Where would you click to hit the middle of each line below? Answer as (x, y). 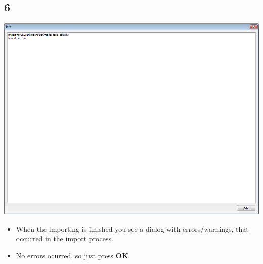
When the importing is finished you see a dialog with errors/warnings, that (132, 228)
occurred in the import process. (64, 238)
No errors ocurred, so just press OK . (73, 255)
